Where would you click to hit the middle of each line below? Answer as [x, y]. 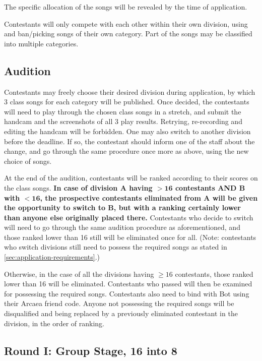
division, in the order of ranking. [54, 323]
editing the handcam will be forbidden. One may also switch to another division [127, 131]
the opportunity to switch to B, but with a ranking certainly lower [123, 207]
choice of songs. [28, 161]
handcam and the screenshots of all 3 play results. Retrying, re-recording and [123, 121]
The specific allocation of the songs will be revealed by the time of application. [126, 7]
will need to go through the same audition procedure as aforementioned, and [122, 227]
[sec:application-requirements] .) [52, 257]
